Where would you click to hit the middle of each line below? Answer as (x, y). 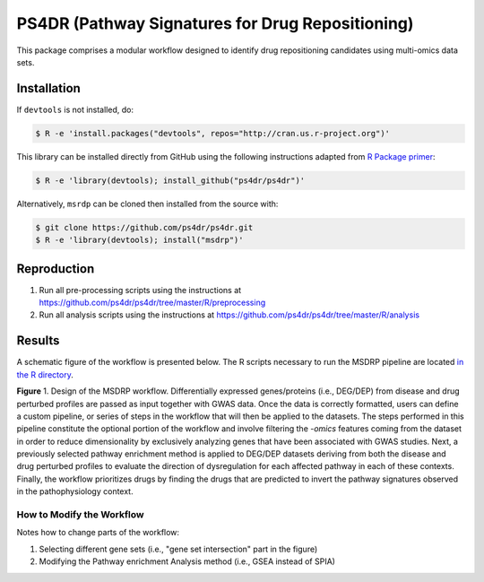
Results (38, 341)
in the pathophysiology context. (75, 491)
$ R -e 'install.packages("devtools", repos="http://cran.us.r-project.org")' (212, 133)
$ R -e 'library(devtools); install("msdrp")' (139, 240)
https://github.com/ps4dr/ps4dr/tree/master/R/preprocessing (152, 303)
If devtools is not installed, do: (75, 109)
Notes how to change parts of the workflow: (98, 533)
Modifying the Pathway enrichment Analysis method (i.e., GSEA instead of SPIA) (187, 561)
